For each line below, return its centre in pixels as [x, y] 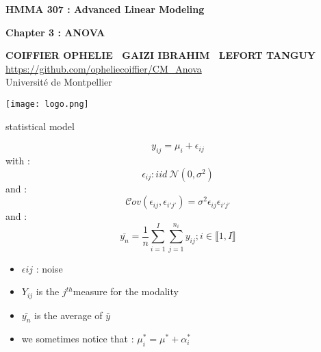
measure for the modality [126, 291]
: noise [49, 268]
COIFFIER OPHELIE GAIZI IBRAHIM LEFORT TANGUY [160, 55]
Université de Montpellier [59, 82]
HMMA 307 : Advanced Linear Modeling [105, 9]
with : [18, 161]
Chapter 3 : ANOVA [55, 32]
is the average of [68, 315]
